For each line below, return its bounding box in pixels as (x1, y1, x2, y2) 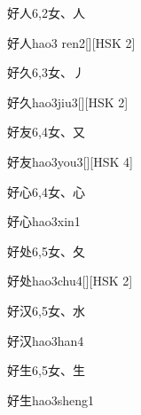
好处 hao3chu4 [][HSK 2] (7, 271, 133, 290)
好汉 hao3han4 (7, 331, 84, 349)
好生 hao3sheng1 (7, 390, 95, 409)
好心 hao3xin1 (7, 212, 81, 231)
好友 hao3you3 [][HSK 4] (7, 152, 133, 170)
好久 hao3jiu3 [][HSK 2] (7, 92, 129, 111)
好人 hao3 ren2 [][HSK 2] (7, 33, 136, 51)
